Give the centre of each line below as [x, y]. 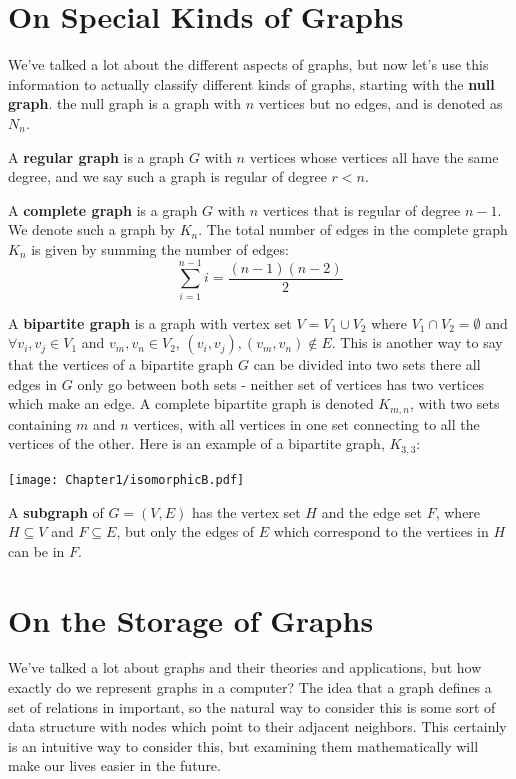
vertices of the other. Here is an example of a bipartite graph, [196, 443]
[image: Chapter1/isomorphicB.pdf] [126, 479]
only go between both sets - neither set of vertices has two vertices [280, 383]
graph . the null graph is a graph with [125, 103]
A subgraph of [56, 511]
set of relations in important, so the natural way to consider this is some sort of [252, 706]
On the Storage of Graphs [191, 619]
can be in [36, 550]
